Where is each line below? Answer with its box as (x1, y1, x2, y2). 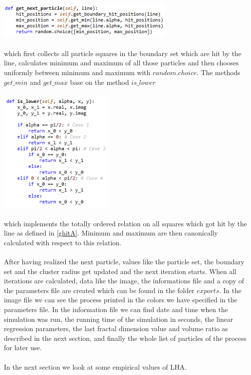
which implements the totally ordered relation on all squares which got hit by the (4, 218, 247, 228)
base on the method (70, 77, 129, 87)
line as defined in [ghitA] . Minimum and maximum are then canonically (4, 228, 218, 238)
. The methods (196, 67, 240, 77)
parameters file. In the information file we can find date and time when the (4, 304, 228, 315)
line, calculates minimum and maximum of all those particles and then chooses (4, 58, 239, 68)
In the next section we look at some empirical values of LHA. (4, 361, 187, 372)
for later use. (4, 342, 42, 353)
